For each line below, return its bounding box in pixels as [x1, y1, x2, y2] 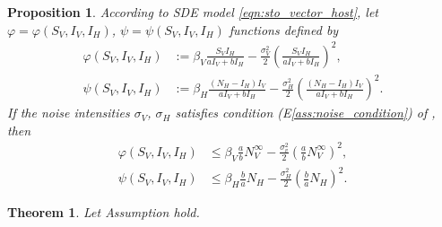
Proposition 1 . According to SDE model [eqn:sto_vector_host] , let [7, 3, 379, 21]
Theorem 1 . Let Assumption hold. [7, 203, 200, 222]
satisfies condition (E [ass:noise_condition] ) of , [175, 103, 436, 122]
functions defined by [229, 20, 339, 39]
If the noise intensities [7, 103, 130, 122]
